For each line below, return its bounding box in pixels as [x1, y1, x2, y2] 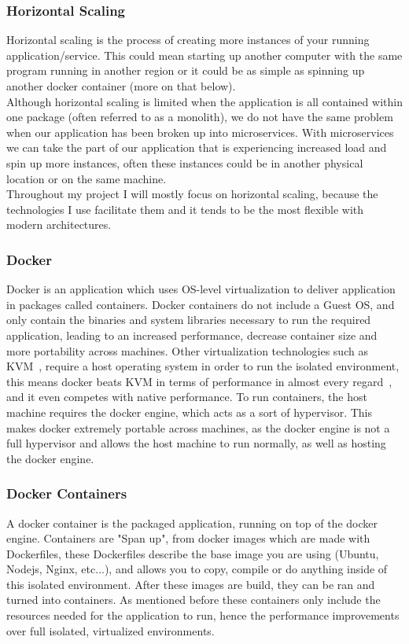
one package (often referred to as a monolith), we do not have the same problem [6, 109, 393, 125]
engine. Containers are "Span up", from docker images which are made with [6, 530, 370, 546]
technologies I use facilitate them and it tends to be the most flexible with [6, 201, 364, 217]
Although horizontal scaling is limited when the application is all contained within [6, 93, 403, 109]
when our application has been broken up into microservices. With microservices [6, 123, 394, 140]
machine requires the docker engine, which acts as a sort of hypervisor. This [6, 403, 372, 420]
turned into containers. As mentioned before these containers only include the [6, 591, 381, 608]
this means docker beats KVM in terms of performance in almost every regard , [6, 373, 392, 389]
